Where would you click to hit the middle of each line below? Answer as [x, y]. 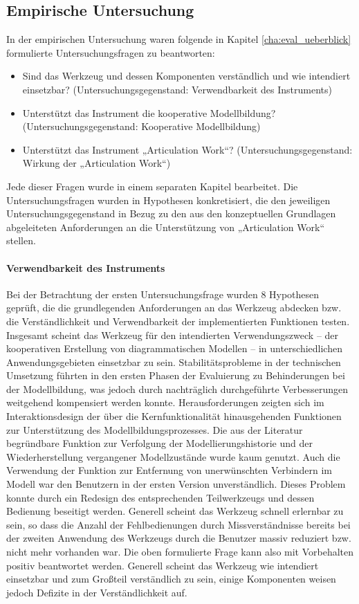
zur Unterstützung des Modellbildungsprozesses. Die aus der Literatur [155, 429]
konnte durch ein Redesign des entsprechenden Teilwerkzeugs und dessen [160, 497]
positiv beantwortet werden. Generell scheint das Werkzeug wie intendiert [163, 565]
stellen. [21, 240]
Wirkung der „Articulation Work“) [96, 163]
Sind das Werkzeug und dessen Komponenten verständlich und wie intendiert [186, 76]
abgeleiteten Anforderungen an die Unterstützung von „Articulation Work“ [165, 227]
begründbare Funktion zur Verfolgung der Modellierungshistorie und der [159, 443]
